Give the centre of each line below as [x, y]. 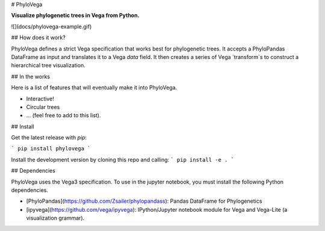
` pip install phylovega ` [51, 149]
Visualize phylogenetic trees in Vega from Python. [75, 16]
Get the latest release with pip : [49, 138]
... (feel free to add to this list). [64, 115]
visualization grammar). [55, 218]
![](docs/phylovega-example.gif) [51, 26]
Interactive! [40, 99]
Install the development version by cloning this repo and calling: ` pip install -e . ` [123, 159]
